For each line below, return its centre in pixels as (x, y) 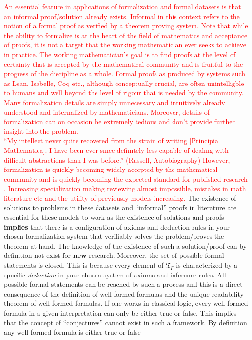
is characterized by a (207, 265)
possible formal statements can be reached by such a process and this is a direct (123, 284)
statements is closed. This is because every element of (84, 265)
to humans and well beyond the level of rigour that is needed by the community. (124, 93)
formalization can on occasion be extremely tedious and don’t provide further (120, 121)
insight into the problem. (41, 131)
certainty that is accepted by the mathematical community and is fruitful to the (124, 64)
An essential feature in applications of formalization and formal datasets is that (123, 6)
